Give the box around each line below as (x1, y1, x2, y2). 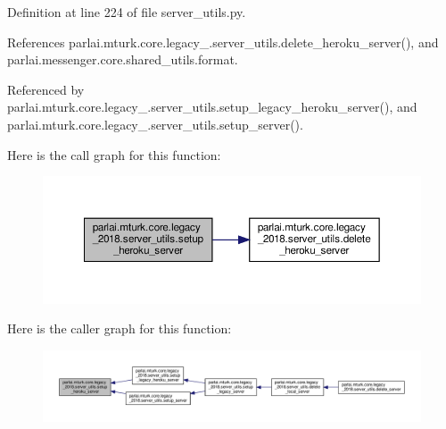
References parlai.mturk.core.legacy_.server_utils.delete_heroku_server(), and (7, 32, 439, 51)
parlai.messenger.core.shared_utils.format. (7, 50, 238, 69)
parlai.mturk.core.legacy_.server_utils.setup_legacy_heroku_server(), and (7, 97, 417, 116)
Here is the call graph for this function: (7, 145, 221, 164)
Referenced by (7, 80, 85, 98)
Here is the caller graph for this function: (7, 319, 232, 338)
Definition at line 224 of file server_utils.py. (7, 3, 246, 21)
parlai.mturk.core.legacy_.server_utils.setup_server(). (7, 114, 303, 133)
